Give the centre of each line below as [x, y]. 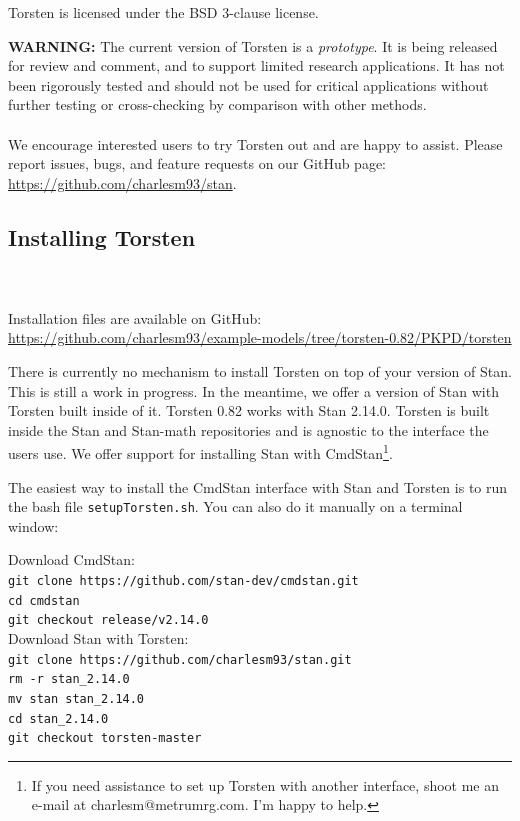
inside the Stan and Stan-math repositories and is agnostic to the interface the [248, 429]
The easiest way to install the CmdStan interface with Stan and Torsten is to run [258, 486]
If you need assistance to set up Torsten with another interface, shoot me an [265, 784]
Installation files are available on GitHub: [135, 317]
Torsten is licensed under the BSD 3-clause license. [163, 12]
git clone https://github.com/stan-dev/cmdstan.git [183, 580]
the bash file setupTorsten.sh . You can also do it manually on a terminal [235, 506]
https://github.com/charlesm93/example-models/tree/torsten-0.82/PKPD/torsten [260, 337]
